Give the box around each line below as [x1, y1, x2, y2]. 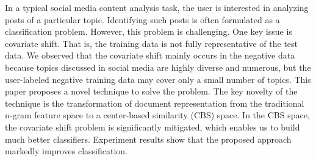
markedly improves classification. [5, 145, 127, 157]
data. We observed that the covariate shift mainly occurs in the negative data [5, 49, 295, 62]
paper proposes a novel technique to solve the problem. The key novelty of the [5, 85, 298, 98]
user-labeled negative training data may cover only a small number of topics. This [5, 73, 311, 85]
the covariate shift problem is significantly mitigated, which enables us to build [5, 120, 300, 133]
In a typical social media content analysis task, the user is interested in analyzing [5, 1, 309, 13]
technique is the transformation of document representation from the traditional [5, 96, 304, 109]
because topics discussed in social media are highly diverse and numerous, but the [5, 60, 311, 73]
